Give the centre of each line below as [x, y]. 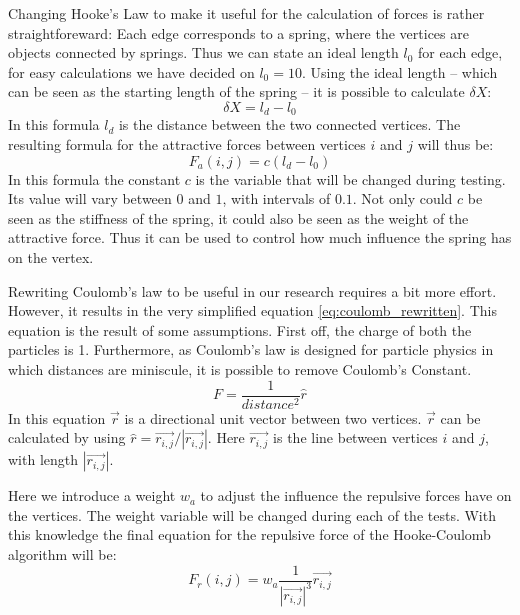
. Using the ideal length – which [399, 71]
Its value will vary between [90, 198]
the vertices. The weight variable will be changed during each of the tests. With [252, 514]
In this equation [57, 417]
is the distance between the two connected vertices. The [289, 124]
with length [43, 459]
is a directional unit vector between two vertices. [273, 417]
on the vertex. [51, 256]
